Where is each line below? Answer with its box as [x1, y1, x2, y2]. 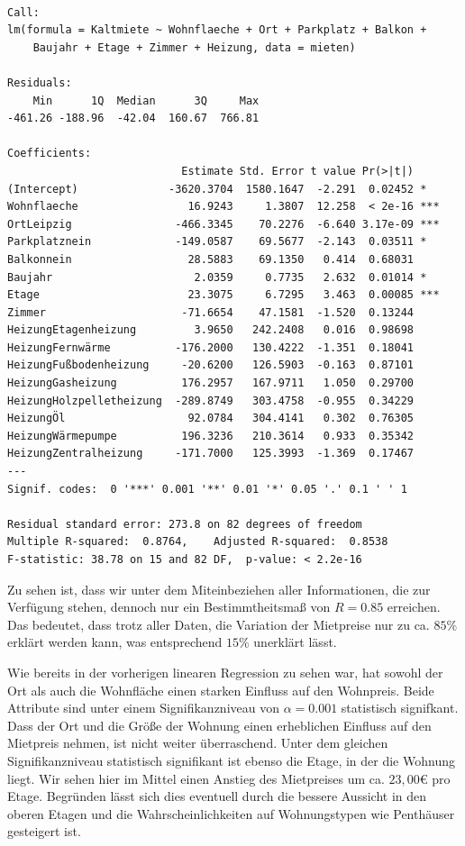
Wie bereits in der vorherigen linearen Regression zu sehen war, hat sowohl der [7, 662, 443, 681]
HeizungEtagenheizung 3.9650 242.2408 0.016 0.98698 [7, 323, 415, 337]
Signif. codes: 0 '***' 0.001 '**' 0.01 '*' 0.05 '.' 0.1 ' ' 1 [7, 482, 407, 496]
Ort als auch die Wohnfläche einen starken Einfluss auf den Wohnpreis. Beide [7, 680, 434, 699]
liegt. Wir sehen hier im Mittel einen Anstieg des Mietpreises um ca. [7, 769, 385, 787]
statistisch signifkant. [341, 698, 459, 717]
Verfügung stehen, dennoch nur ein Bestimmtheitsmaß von [7, 597, 331, 616]
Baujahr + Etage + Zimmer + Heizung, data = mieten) [32, 41, 356, 54]
